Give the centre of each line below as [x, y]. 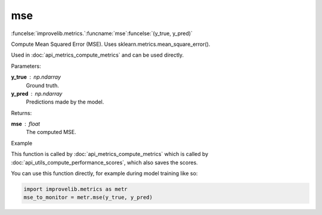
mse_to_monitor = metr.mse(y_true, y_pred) [88, 197]
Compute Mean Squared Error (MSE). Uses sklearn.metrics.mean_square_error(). [111, 44]
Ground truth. [42, 85]
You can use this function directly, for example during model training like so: [104, 173]
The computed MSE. [51, 132]
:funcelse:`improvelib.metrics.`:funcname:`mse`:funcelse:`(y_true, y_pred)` [102, 33]
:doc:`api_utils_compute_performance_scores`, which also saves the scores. [104, 162]
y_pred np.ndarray [37, 94]
